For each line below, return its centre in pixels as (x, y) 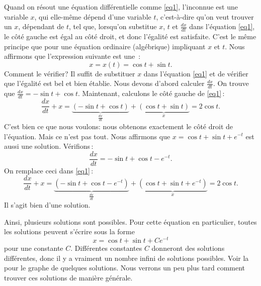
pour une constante (34, 248)
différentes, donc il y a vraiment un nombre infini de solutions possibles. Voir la (126, 258)
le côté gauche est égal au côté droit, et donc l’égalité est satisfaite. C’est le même (130, 36)
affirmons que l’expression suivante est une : (72, 56)
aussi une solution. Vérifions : (49, 146)
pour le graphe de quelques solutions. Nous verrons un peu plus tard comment (125, 268)
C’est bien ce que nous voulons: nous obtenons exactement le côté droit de (118, 126)
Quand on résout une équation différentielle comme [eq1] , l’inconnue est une (121, 7)
